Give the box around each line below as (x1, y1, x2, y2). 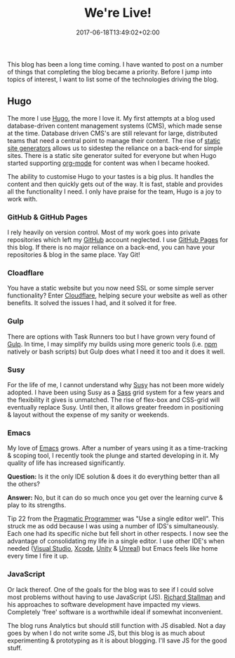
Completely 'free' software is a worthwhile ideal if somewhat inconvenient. (7, 607, 223, 616)
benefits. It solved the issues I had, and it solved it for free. (7, 299, 177, 307)
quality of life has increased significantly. (7, 459, 126, 467)
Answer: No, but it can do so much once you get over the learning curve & (7, 493, 223, 502)
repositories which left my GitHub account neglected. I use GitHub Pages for (7, 236, 229, 244)
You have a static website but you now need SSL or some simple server (7, 284, 214, 293)
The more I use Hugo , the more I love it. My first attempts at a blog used (7, 114, 215, 122)
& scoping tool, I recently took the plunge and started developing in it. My (7, 451, 220, 460)
